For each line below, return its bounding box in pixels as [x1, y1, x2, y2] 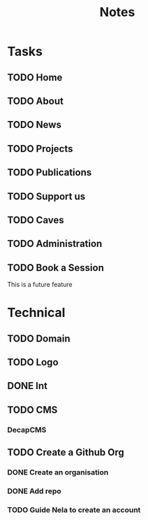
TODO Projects [7, 143, 73, 155]
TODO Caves [7, 214, 64, 226]
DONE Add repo [7, 486, 61, 496]
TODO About [7, 95, 64, 107]
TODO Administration [7, 238, 103, 250]
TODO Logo [7, 356, 59, 368]
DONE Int [7, 380, 47, 392]
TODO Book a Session [7, 262, 105, 274]
